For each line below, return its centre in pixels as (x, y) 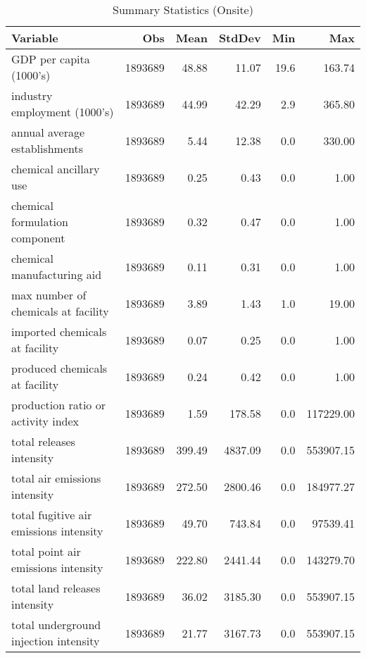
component (38, 238)
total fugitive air (52, 515)
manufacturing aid (57, 274)
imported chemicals (59, 331)
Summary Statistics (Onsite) (183, 10)
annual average (48, 132)
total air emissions (56, 478)
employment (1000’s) (63, 112)
